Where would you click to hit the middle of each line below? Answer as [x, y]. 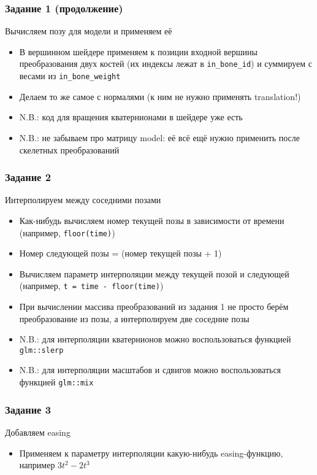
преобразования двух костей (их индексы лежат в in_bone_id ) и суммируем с [166, 64]
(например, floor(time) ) [67, 232]
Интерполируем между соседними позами [83, 200]
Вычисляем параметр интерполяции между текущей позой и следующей [154, 273]
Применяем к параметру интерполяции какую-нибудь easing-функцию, [151, 453]
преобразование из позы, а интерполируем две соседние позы [134, 318]
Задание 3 [28, 409]
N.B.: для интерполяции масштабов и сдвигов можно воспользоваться [150, 370]
